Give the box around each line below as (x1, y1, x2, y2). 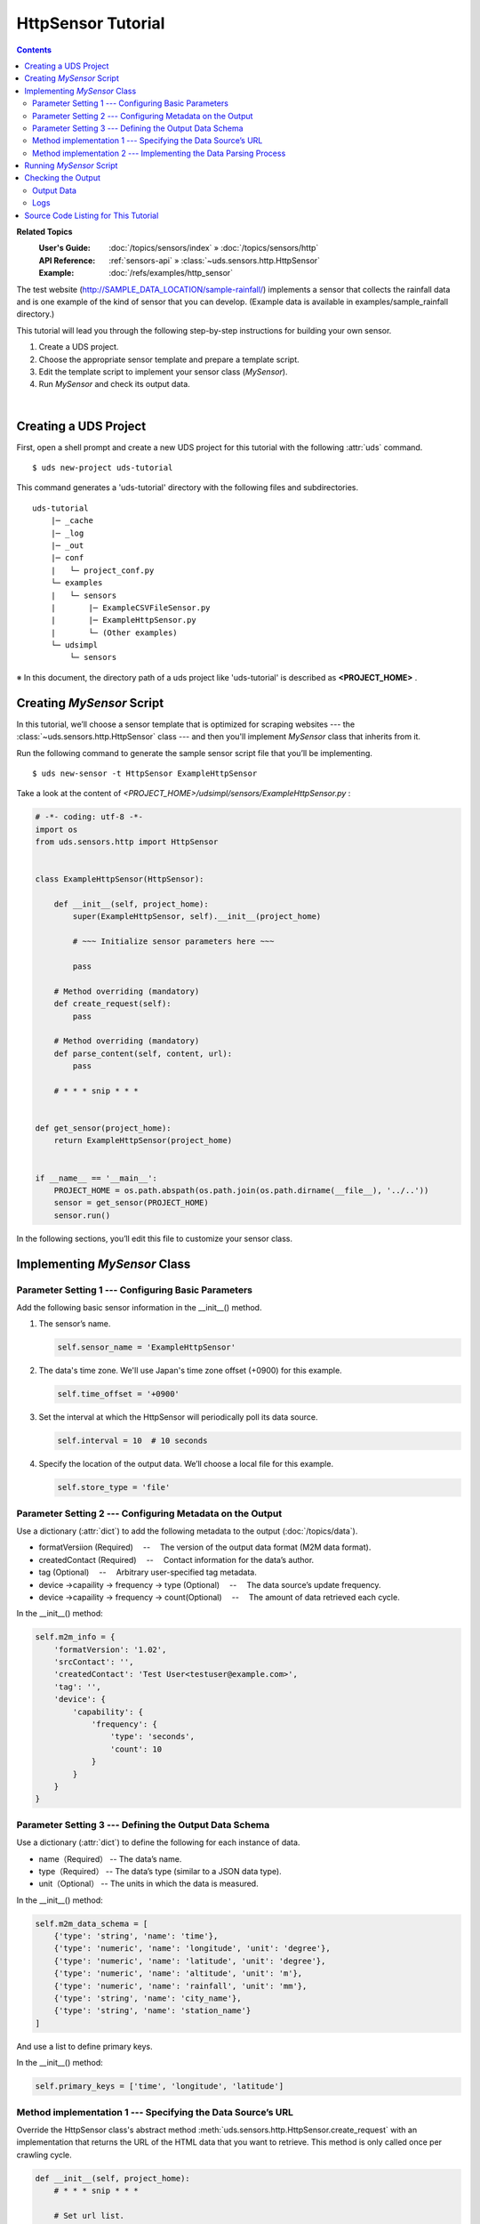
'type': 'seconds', (109, 1731, 196, 1742)
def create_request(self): (53, 999, 172, 1009)
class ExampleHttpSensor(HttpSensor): (35, 874, 204, 884)
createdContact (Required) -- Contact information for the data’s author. (38, 1554, 315, 1565)
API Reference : (38, 254, 96, 266)
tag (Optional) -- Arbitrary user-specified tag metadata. (38, 1567, 257, 1578)
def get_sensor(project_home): (35, 1124, 172, 1133)
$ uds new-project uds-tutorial (32, 463, 173, 472)
